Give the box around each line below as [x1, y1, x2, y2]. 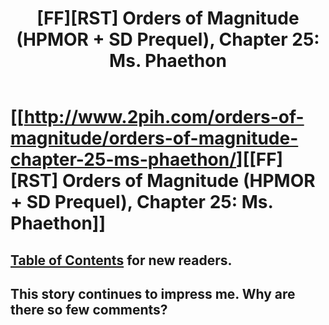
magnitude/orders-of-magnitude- [10, 127, 299, 150]
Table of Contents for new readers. [10, 252, 233, 269]
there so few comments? [10, 301, 168, 318]
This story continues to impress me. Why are [10, 285, 296, 302]
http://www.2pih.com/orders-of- [23, 106, 305, 129]
